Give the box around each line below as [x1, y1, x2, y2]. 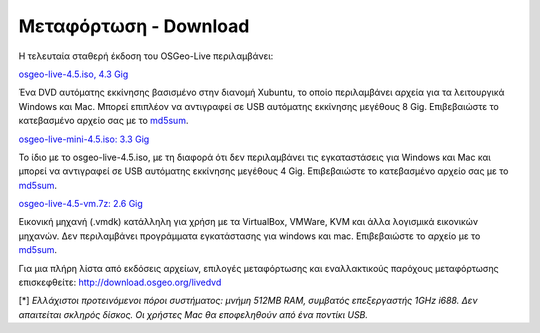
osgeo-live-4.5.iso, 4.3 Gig [18, 68, 129, 80]
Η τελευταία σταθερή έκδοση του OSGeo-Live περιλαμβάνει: [18, 50, 274, 62]
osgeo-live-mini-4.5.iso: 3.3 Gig [18, 133, 150, 145]
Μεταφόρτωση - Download [18, 15, 250, 37]
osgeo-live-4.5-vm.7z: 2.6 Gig [18, 198, 144, 210]
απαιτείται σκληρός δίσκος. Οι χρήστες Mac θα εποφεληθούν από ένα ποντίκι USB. [18, 308, 369, 320]
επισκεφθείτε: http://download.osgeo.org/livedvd [18, 276, 222, 289]
